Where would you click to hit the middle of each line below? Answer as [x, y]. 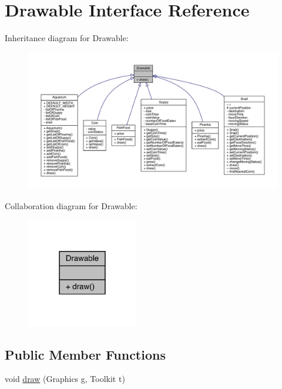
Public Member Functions [85, 354]
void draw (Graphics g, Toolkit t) [65, 379]
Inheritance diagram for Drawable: [67, 38]
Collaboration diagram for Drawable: [71, 205]
